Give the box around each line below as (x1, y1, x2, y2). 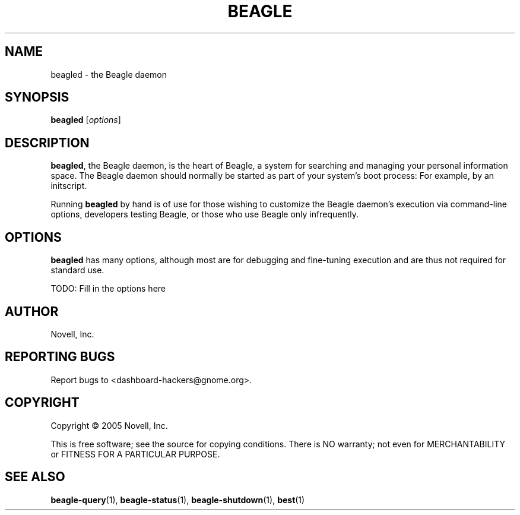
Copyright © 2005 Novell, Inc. (50, 420, 168, 431)
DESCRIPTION (5, 135, 90, 150)
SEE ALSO (5, 469, 65, 485)
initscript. (50, 181, 87, 191)
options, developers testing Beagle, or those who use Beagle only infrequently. (50, 209, 359, 220)
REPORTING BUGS (5, 349, 115, 365)
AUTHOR (5, 304, 59, 319)
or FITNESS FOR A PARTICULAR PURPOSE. (50, 448, 220, 459)
